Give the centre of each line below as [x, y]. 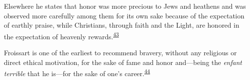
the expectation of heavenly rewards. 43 [61, 35]
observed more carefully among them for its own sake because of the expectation [124, 15]
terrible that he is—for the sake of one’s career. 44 [77, 72]
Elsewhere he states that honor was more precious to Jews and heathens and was [125, 6]
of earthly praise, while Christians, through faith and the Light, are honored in [122, 25]
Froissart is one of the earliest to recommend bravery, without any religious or [120, 53]
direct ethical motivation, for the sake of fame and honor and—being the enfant [123, 62]
